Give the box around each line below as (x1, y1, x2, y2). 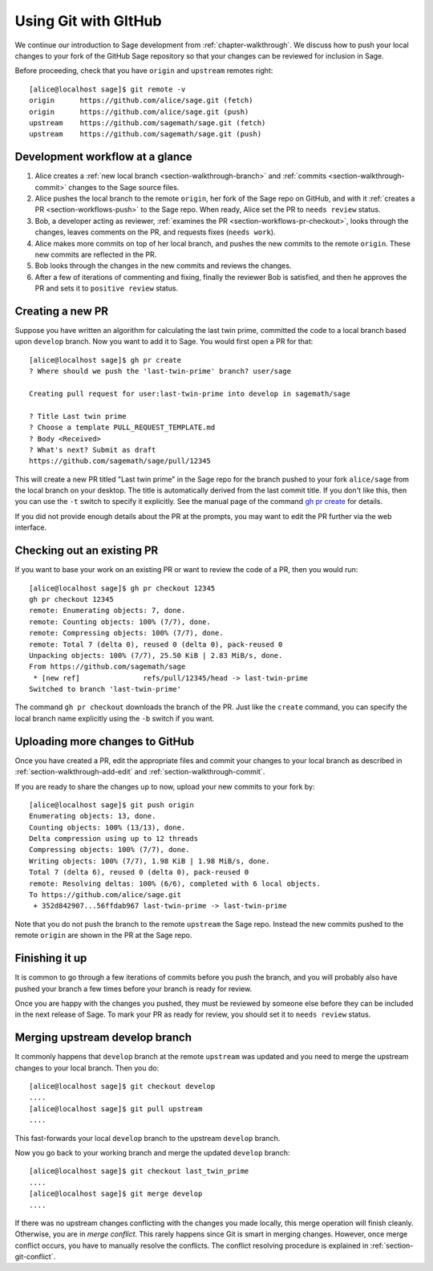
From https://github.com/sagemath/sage (29, 662, 186, 672)
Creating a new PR (14, 304, 108, 318)
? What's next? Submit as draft (29, 445, 156, 454)
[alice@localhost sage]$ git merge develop (29, 1189, 203, 1199)
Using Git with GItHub (14, 12, 162, 30)
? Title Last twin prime (29, 412, 127, 420)
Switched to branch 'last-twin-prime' (29, 684, 182, 694)
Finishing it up (14, 952, 87, 965)
